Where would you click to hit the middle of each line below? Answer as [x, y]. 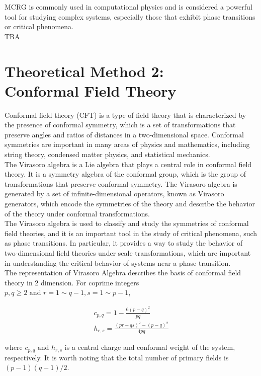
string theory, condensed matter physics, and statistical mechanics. [107, 154]
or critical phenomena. [39, 26]
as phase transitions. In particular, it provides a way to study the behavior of [124, 243]
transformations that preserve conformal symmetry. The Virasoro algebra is [121, 183]
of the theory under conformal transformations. [77, 213]
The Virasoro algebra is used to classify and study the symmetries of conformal [127, 223]
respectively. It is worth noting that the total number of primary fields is [117, 357]
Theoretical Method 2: [84, 71]
